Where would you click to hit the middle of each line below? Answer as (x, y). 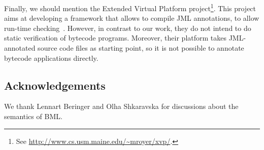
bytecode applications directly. (51, 58)
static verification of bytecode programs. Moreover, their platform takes (115, 38)
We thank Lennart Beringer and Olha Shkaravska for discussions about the (121, 106)
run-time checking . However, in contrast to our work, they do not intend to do (128, 28)
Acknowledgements (55, 85)
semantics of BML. (33, 116)
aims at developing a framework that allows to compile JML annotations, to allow (132, 18)
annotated (20, 48)
